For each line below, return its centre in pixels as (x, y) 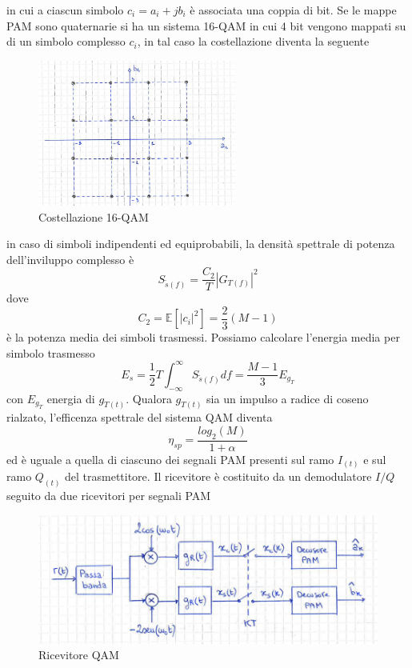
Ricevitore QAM (79, 655)
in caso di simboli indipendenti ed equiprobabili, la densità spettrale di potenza (201, 244)
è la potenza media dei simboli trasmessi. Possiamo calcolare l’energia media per (203, 337)
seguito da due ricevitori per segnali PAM (109, 496)
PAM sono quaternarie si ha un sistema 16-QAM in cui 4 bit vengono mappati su (206, 25)
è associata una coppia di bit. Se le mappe (293, 10)
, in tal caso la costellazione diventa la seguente (253, 41)
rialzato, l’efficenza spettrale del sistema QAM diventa (140, 417)
